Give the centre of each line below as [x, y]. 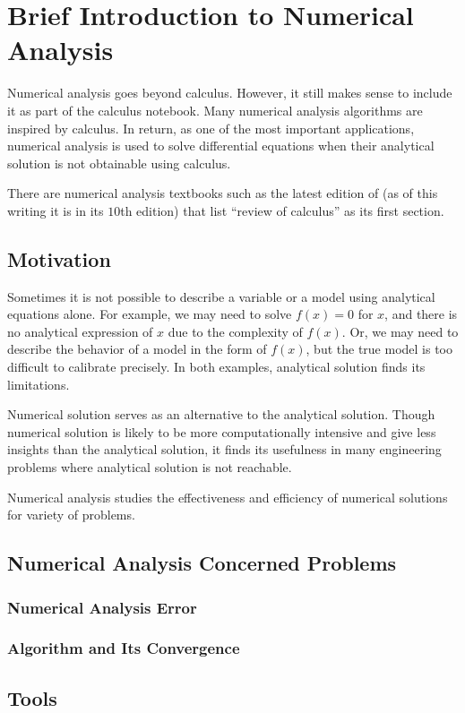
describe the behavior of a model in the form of [137, 349]
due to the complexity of [235, 331]
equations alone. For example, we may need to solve [150, 314]
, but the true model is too [379, 349]
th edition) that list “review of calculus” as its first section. [282, 210]
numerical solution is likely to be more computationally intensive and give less [222, 431]
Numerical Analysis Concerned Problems [202, 563]
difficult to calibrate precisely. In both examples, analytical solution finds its [216, 367]
